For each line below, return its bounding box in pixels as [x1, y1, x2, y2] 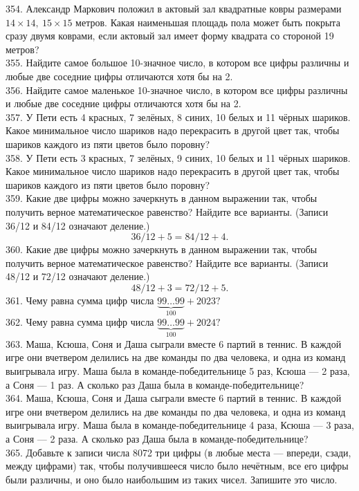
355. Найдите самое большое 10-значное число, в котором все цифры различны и [6, 55, 349, 70]
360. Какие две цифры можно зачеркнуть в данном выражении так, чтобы [6, 242, 317, 257]
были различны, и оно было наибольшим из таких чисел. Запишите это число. [6, 472, 338, 486]
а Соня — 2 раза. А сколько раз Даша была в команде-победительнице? [6, 431, 309, 445]
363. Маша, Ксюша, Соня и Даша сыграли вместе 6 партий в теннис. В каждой [6, 336, 342, 351]
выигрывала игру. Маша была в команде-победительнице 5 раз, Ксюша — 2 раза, [6, 363, 350, 378]
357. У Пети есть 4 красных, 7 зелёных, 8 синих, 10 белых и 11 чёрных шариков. [6, 109, 351, 124]
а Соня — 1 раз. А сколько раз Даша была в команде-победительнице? [6, 377, 304, 391]
